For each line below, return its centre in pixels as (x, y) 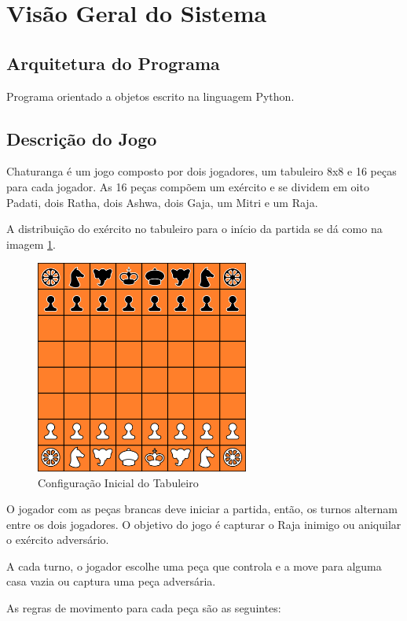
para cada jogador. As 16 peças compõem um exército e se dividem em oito (188, 186)
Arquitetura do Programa (113, 63)
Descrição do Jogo (82, 138)
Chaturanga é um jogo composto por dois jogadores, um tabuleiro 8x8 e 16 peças (202, 171)
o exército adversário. (58, 540)
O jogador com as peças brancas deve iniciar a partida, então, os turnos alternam (202, 509)
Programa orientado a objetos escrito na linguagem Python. (150, 96)
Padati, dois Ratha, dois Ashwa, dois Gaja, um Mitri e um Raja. (162, 202)
